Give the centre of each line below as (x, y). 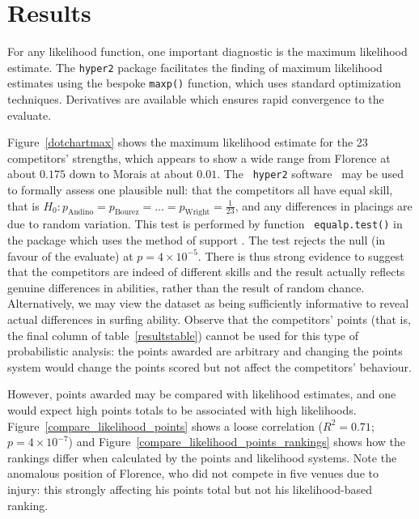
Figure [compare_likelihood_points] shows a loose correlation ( (165, 425)
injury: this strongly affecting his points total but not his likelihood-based (190, 489)
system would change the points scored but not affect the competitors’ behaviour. (209, 366)
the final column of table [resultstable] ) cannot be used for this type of (183, 335)
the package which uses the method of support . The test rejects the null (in (197, 240)
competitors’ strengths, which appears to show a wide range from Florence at (199, 157)
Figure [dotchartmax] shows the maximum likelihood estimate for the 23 (188, 142)
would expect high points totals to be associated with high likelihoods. (182, 410)
